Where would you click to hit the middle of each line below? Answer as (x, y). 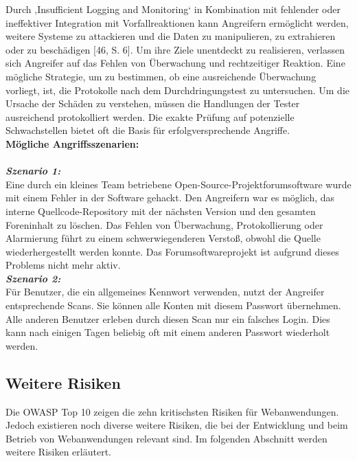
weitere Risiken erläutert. (58, 452)
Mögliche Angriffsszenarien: (72, 143)
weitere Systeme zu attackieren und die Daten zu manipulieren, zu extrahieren (171, 36)
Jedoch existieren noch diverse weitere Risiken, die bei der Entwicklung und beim (177, 425)
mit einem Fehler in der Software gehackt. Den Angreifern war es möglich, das (170, 198)
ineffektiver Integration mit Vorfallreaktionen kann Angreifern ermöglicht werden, (177, 22)
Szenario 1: (33, 171)
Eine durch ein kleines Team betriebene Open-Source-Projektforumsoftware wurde (178, 184)
